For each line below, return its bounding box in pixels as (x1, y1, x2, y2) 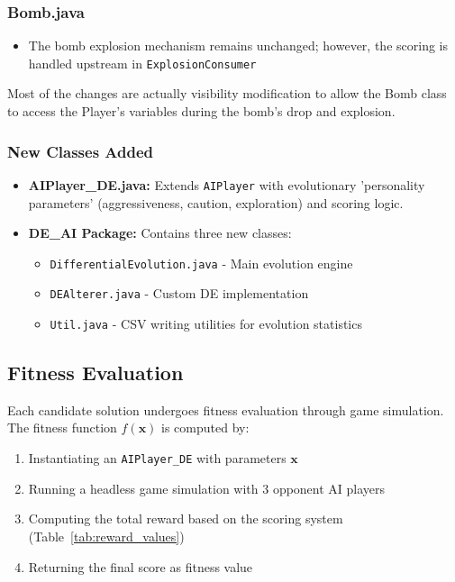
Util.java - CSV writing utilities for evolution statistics (50, 314, 362, 333)
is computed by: (161, 418, 250, 437)
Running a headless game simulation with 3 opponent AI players (28, 478, 386, 497)
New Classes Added (7, 140, 154, 162)
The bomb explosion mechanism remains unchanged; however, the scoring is (28, 36, 448, 55)
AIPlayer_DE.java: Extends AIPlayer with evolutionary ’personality (28, 175, 425, 194)
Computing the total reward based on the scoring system (28, 509, 343, 528)
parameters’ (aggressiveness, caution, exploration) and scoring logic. (28, 193, 404, 212)
